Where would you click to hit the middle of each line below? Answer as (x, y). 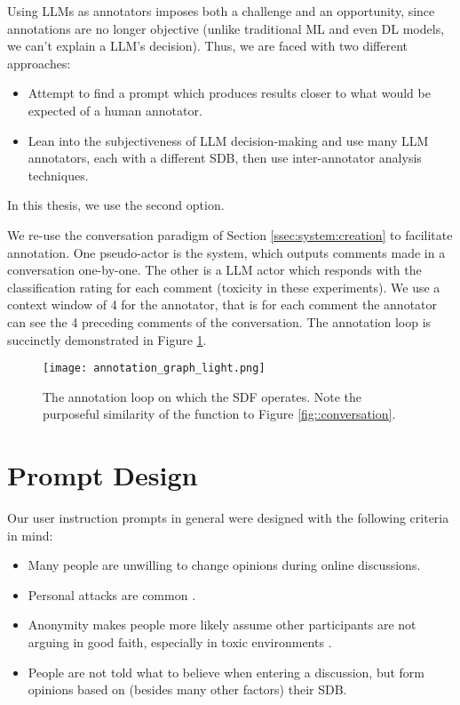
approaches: (39, 63)
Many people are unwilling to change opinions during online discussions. (224, 565)
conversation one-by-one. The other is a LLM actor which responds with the (214, 270)
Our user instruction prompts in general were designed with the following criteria (228, 518)
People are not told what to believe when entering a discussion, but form (226, 672)
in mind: (30, 535)
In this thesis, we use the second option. (116, 205)
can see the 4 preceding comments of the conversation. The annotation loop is (219, 321)
